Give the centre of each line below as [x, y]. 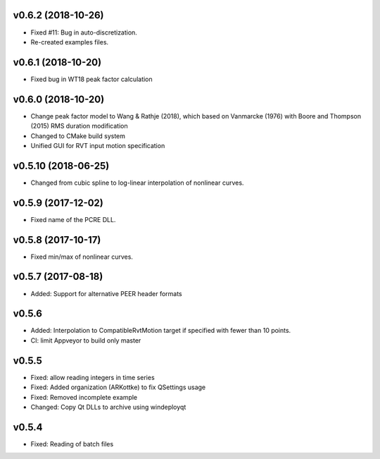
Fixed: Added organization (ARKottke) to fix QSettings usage [118, 387]
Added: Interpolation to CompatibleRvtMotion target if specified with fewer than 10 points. [161, 331]
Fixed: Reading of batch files [72, 443]
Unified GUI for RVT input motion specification [98, 145]
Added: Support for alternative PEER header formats [106, 293]
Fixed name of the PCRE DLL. [73, 219]
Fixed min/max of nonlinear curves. [82, 257]
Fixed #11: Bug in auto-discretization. [84, 32]
